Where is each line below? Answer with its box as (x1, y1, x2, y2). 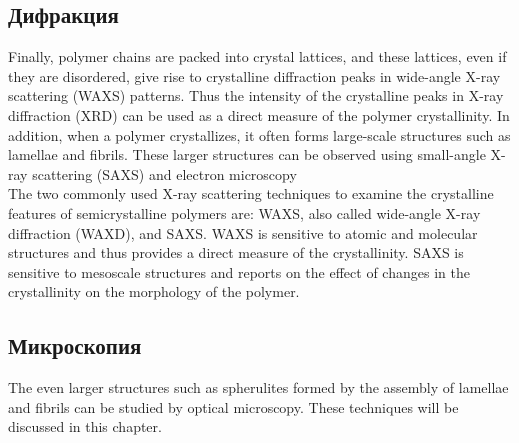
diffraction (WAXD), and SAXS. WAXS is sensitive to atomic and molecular (8, 222, 478, 243)
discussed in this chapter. (8, 416, 162, 437)
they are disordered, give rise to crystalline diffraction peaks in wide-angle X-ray (8, 65, 501, 86)
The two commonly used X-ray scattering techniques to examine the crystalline (8, 183, 494, 204)
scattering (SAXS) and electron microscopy (32, 163, 297, 184)
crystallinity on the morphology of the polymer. (8, 281, 300, 302)
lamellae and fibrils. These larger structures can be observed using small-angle (8, 144, 486, 165)
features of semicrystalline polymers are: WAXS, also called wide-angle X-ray (8, 202, 481, 223)
